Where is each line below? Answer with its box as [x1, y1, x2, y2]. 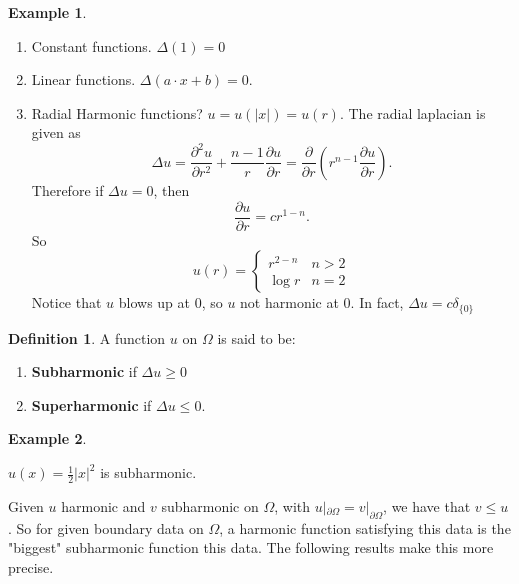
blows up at [118, 292, 191, 313]
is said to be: [217, 327, 296, 348]
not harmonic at [240, 292, 339, 313]
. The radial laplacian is [339, 102, 486, 123]
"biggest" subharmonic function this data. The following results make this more [8, 537, 494, 558]
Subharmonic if [31, 361, 137, 382]
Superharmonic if [31, 394, 152, 415]
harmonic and [61, 495, 146, 516]
